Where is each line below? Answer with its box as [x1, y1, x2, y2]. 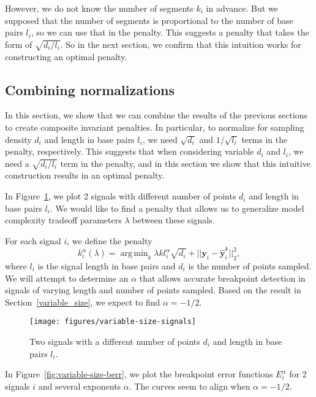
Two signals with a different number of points [29, 335, 200, 347]
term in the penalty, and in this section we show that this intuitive [60, 156, 310, 169]
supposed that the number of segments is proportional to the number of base [5, 13, 293, 26]
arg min [120, 249, 148, 258]
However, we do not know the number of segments [5, 2, 194, 14]
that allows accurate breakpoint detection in [139, 271, 306, 284]
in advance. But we [206, 2, 278, 14]
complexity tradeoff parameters [5, 214, 122, 226]
